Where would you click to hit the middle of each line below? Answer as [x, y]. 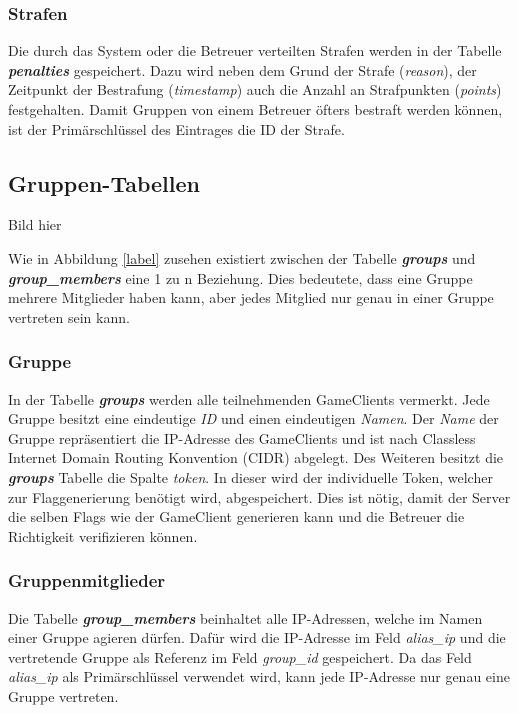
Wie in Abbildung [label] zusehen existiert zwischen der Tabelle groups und [242, 257]
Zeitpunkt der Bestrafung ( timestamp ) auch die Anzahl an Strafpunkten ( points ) [255, 89]
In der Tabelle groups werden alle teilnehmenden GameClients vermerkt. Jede [249, 398]
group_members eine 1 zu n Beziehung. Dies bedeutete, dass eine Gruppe [240, 277]
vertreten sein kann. [69, 316]
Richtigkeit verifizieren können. [103, 535]
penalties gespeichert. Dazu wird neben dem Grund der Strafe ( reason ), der [242, 69]
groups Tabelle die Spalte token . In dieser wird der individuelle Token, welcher [250, 476]
